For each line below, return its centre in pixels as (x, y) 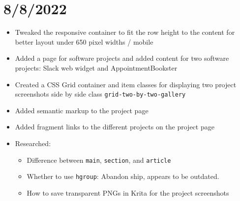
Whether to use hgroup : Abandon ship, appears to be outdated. (123, 176)
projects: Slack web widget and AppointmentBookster (96, 67)
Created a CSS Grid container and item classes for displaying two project (126, 84)
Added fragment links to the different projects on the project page (115, 127)
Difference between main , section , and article (99, 160)
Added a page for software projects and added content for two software (122, 58)
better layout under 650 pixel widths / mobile (84, 41)
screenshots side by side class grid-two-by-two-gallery (100, 94)
